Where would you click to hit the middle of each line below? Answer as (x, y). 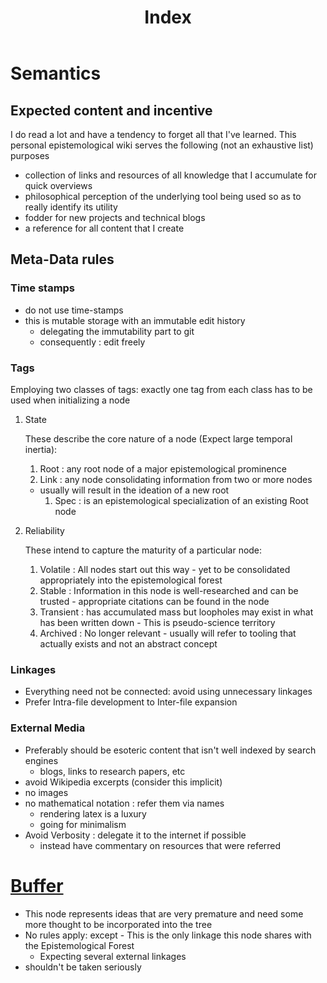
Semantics (56, 73)
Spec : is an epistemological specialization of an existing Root (181, 500)
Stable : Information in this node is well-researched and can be (169, 590)
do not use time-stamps (74, 310)
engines (41, 760)
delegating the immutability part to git (117, 331)
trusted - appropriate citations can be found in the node (154, 601)
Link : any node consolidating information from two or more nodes (176, 479)
